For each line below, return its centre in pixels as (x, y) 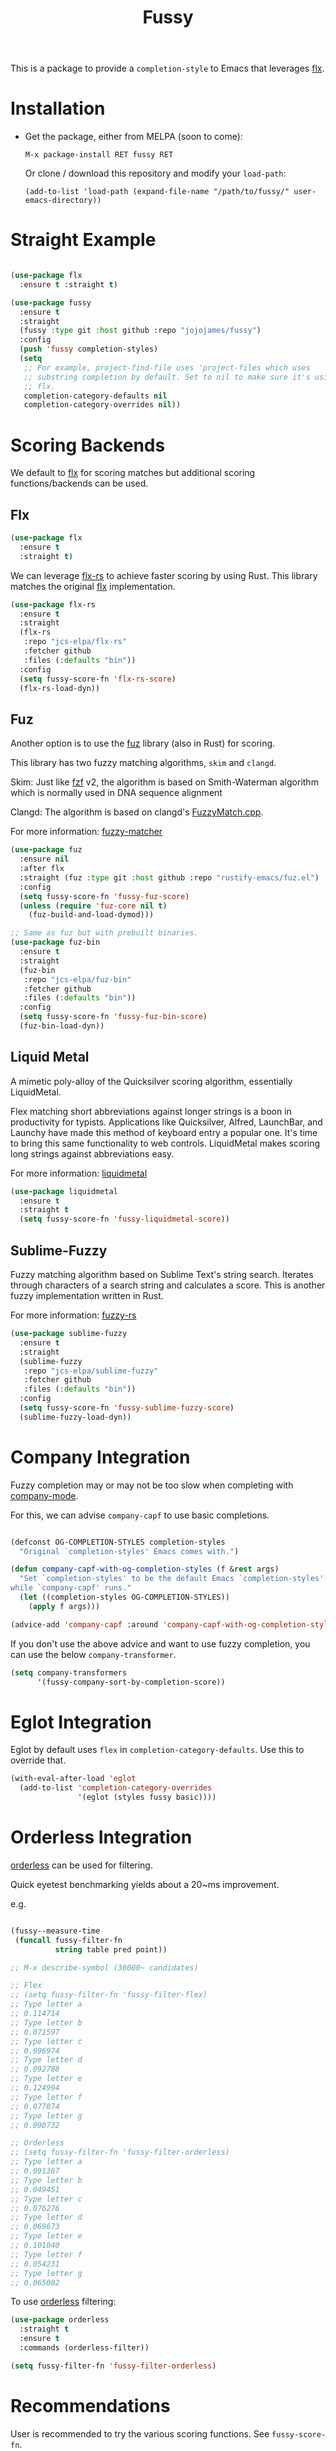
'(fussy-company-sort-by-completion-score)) (131, 1682)
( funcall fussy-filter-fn (68, 1940)
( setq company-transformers (69, 1672)
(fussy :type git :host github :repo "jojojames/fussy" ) (140, 331)
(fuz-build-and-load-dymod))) (91, 915)
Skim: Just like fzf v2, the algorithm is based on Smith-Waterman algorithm (164, 782)
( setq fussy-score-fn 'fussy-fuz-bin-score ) (113, 1017)
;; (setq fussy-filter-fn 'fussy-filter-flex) (109, 1995)
